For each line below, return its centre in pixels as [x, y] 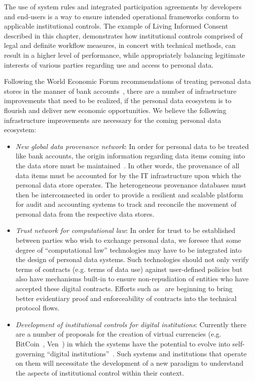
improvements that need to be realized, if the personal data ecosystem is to [118, 100]
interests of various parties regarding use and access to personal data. [109, 64]
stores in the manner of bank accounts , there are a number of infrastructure [120, 91]
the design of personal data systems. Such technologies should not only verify [132, 259]
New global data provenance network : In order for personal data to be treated [132, 146]
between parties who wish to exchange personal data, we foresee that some [128, 240]
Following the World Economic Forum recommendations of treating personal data [127, 81]
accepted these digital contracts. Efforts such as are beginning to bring [124, 288]
